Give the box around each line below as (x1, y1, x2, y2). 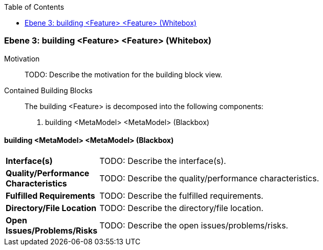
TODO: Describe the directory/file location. (99, 202, 264, 213)
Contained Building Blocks (4, 86, 93, 95)
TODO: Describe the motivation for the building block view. (25, 70, 223, 79)
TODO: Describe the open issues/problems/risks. (99, 220, 288, 231)
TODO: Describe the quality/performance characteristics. (99, 173, 319, 183)
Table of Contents (4, 3, 64, 11)
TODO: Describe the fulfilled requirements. (99, 190, 264, 201)
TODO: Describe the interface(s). (99, 155, 226, 166)
